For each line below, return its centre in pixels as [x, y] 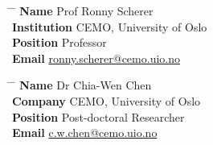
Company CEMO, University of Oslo [106, 100]
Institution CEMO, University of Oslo [110, 26]
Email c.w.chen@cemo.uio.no [85, 133]
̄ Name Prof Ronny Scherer [83, 10]
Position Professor [59, 42]
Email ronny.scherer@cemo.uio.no [96, 58]
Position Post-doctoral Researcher [98, 116]
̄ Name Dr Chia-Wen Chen [82, 85]
